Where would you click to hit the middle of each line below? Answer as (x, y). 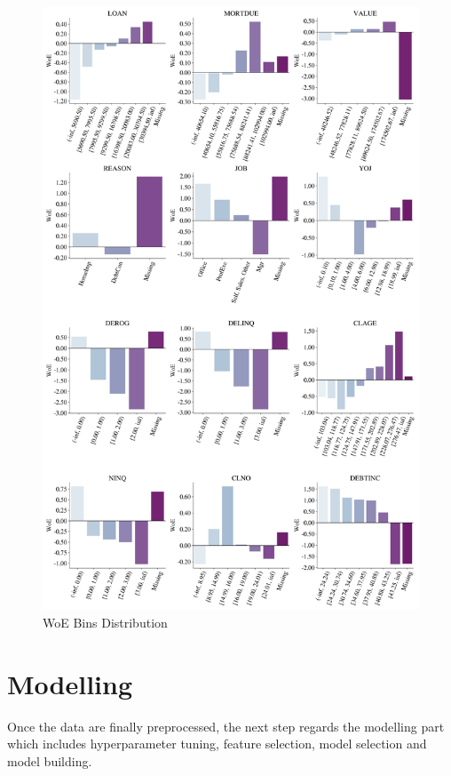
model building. (50, 760)
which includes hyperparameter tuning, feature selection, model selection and (217, 744)
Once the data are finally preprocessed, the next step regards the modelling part (226, 726)
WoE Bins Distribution (105, 622)
